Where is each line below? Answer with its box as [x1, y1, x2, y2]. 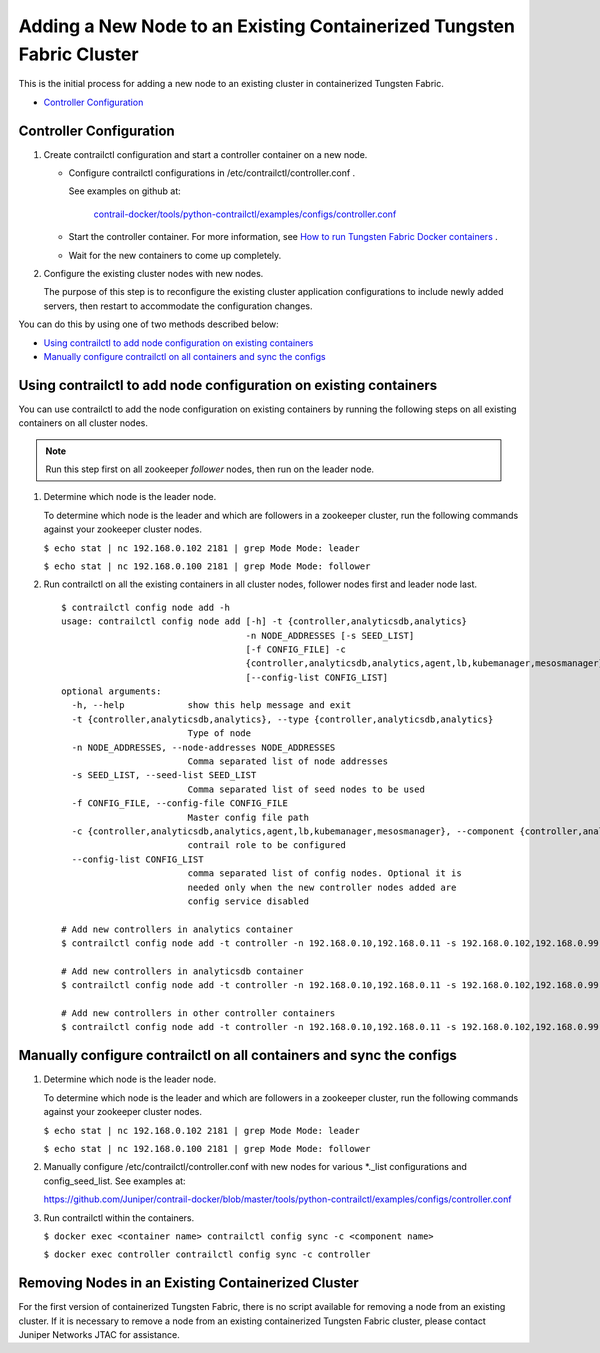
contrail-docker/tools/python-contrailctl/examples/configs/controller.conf [93, 208, 397, 220]
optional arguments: [61, 686, 162, 697]
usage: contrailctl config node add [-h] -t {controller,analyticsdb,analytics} [61, 616, 468, 627]
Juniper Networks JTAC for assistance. [18, 1328, 180, 1340]
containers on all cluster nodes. [18, 417, 149, 429]
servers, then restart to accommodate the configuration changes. [43, 300, 314, 312]
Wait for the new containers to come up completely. [68, 249, 282, 261]
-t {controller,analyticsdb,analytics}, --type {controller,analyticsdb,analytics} [71, 713, 494, 725]
